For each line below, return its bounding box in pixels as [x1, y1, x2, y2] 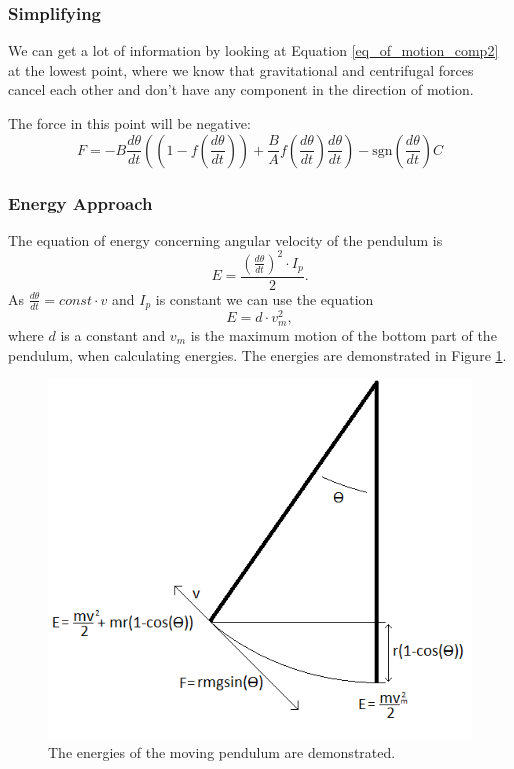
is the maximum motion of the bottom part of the [190, 324, 497, 345]
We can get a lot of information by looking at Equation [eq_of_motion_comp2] [8, 40, 499, 61]
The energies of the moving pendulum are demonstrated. [48, 742, 396, 763]
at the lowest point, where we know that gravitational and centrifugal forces [8, 59, 474, 80]
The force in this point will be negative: [8, 113, 251, 133]
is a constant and [60, 324, 166, 345]
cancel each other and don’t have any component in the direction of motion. [8, 79, 474, 100]
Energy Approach [8, 190, 153, 215]
